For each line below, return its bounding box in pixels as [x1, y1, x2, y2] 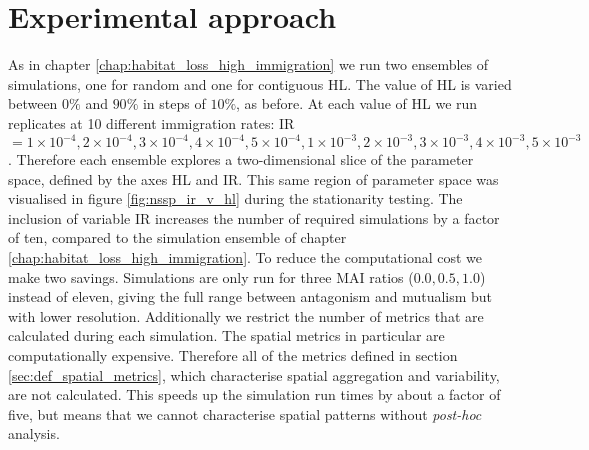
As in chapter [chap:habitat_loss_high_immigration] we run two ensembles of [8, 54, 489, 75]
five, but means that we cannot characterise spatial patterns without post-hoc [8, 403, 482, 424]
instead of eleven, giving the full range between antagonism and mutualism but [8, 286, 493, 307]
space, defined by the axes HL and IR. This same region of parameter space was [8, 168, 499, 189]
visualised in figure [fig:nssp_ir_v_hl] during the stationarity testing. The [8, 188, 463, 209]
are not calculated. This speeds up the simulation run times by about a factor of [8, 384, 501, 405]
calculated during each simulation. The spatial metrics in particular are [8, 325, 445, 346]
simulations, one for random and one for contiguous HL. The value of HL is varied [8, 73, 512, 94]
